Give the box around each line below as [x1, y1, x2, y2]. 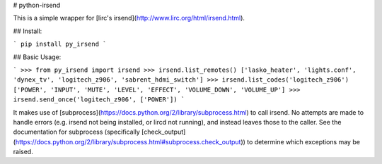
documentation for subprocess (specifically [13, 127, 141, 137]
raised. [13, 148, 33, 156]
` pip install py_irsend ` [13, 40, 107, 49]
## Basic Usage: [13, 53, 62, 61]
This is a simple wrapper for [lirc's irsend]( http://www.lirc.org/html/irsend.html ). [13, 14, 245, 23]
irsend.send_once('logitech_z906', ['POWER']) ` [13, 96, 185, 103]
